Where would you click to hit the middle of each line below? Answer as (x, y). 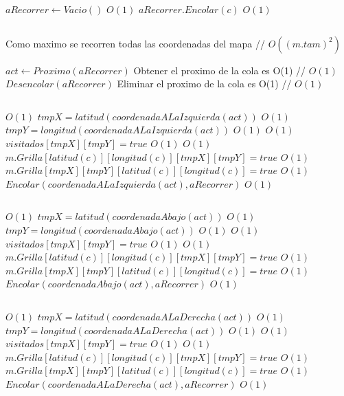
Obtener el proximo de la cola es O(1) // (219, 70)
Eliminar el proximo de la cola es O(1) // (204, 84)
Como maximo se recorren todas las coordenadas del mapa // (136, 43)
